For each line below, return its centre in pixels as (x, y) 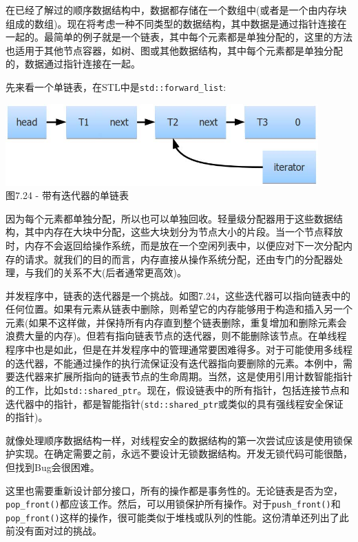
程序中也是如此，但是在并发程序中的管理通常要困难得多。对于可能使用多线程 (179, 350)
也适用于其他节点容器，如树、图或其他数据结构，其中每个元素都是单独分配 (174, 50)
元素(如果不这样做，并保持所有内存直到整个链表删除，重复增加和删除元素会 (176, 322)
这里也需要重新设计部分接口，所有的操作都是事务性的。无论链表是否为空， (174, 490)
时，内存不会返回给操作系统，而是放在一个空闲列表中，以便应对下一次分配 (174, 245)
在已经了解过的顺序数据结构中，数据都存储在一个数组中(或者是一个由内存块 (176, 10)
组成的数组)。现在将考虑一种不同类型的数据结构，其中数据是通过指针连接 (171, 23)
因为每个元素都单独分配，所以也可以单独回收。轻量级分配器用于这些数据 (169, 218)
